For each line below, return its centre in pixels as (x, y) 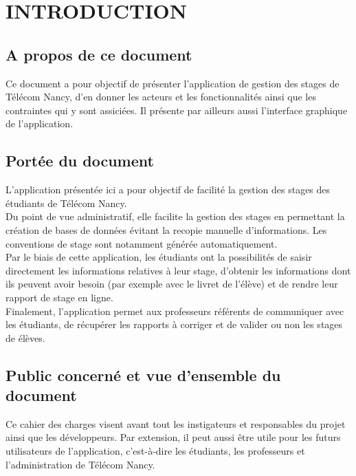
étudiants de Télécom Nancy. (66, 203)
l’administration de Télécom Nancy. (80, 464)
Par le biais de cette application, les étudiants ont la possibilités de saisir (159, 257)
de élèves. (25, 337)
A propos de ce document (99, 54)
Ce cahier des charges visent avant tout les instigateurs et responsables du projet (176, 423)
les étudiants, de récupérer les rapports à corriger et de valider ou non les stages (174, 324)
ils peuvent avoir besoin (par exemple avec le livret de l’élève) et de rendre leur (172, 284)
